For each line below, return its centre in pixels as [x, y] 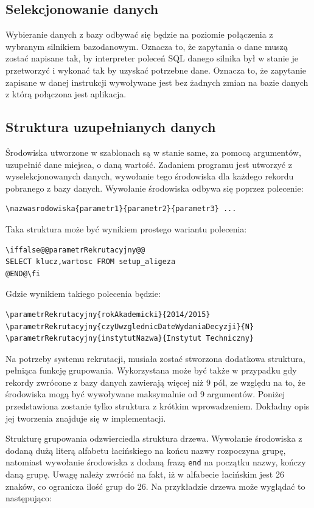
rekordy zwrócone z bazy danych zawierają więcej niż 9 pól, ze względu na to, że [155, 382]
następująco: [29, 498]
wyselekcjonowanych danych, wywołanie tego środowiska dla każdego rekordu [150, 176]
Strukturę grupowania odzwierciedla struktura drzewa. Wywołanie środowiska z [154, 438]
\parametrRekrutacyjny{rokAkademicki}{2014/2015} [108, 314]
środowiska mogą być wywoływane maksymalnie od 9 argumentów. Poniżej [145, 394]
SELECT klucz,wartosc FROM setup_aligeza [91, 262]
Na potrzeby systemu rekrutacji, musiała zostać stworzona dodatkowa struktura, [155, 358]
